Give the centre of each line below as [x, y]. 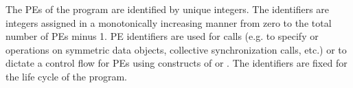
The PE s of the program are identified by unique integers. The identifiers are [168, 9]
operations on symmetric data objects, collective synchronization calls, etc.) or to [176, 49]
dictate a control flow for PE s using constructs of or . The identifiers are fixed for [176, 63]
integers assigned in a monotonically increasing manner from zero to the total [169, 22]
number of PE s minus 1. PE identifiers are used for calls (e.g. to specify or [162, 36]
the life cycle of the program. [67, 76]
